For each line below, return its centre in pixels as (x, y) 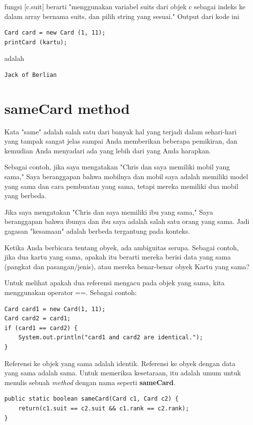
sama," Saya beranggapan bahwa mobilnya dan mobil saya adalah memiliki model (126, 176)
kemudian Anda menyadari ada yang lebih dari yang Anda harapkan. (108, 150)
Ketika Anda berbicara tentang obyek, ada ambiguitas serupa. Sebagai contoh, (122, 247)
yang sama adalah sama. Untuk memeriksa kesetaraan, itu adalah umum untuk (123, 373)
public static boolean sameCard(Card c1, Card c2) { (91, 399)
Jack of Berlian (31, 75)
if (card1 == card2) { (41, 328)
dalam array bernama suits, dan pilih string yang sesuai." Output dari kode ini (122, 16)
